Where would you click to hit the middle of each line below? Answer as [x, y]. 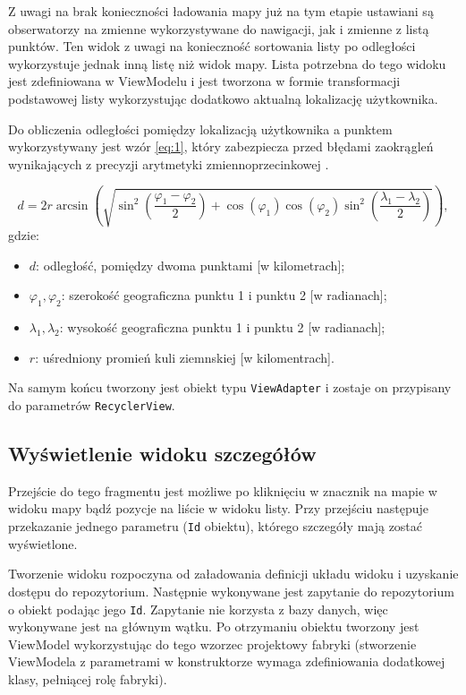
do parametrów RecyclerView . [92, 405]
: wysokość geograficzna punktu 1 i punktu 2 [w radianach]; [222, 327]
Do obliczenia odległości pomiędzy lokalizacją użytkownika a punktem [200, 129]
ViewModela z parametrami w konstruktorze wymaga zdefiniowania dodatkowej [227, 661]
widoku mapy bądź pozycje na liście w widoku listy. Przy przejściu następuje [218, 508]
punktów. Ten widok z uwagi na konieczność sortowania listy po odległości [212, 46]
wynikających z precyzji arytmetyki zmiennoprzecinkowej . [169, 163]
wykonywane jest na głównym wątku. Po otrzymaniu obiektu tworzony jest [214, 626]
